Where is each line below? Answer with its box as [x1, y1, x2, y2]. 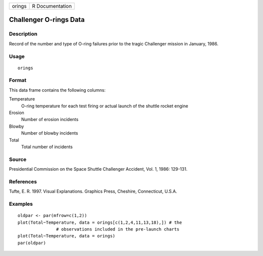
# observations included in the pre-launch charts [56, 227, 180, 232]
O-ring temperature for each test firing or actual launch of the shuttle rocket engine [21, 103, 188, 109]
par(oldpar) [18, 240, 46, 246]
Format [9, 77, 27, 84]
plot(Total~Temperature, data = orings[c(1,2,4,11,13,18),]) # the [18, 219, 182, 225]
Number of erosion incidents [21, 117, 79, 122]
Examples [9, 200, 33, 207]
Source [9, 156, 27, 163]
